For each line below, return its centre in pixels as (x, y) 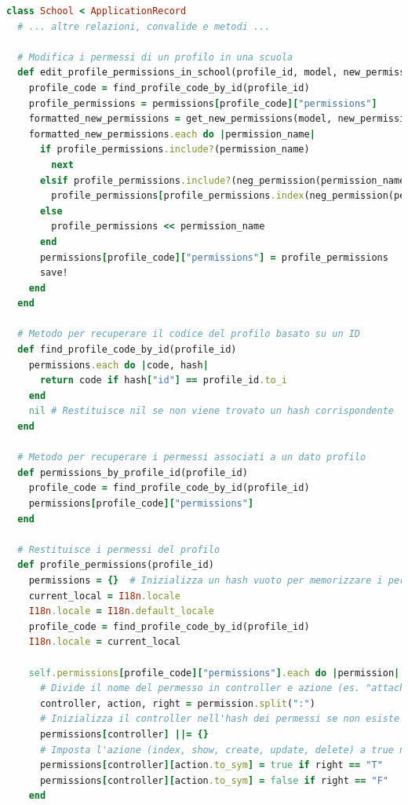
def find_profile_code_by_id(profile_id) (127, 350)
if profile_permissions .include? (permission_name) (175, 150)
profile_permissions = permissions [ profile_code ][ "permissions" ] (203, 103)
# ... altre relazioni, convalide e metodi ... (144, 26)
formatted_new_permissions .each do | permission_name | (172, 134)
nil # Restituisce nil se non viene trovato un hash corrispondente (211, 411)
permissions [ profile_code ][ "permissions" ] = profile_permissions (214, 257)
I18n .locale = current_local (104, 642)
